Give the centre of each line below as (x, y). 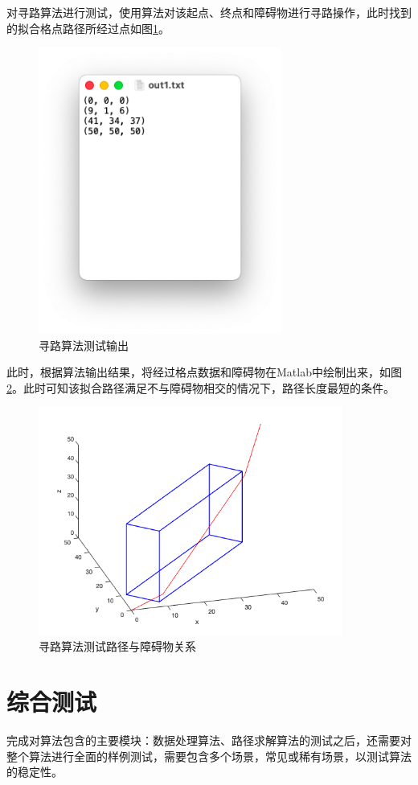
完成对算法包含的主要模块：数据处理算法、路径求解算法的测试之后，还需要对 (209, 740)
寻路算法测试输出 (84, 345)
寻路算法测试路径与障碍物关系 (117, 646)
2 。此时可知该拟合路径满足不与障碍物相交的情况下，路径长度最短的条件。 (201, 387)
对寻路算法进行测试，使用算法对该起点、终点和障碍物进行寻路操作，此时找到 (209, 12)
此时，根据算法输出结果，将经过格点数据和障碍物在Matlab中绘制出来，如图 (204, 372)
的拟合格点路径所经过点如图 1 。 (88, 28)
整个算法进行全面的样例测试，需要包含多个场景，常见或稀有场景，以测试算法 (209, 756)
